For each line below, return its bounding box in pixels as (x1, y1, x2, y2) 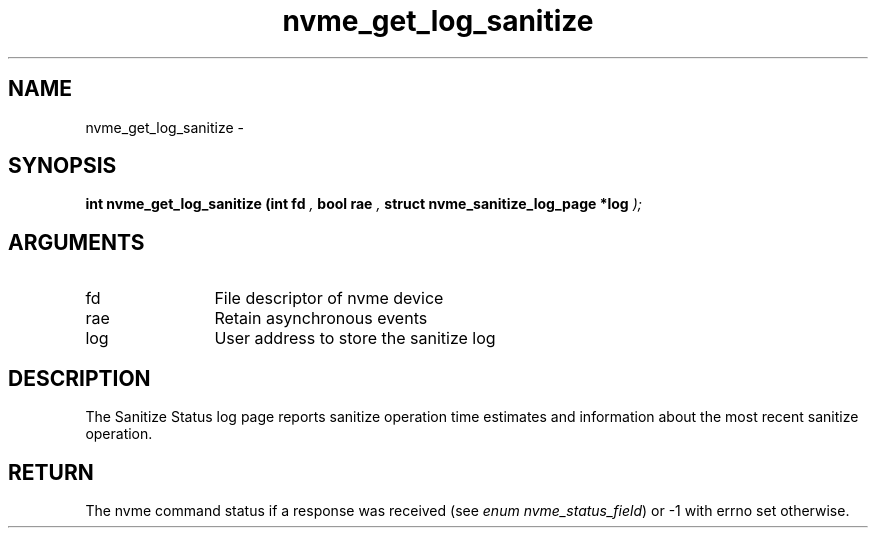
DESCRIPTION (8, 365, 151, 391)
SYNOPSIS (8, 153, 117, 179)
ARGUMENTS (8, 229, 145, 255)
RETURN (8, 459, 94, 485)
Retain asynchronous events (214, 308, 428, 329)
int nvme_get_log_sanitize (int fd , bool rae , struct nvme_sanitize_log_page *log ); (85, 195, 642, 213)
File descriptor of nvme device (214, 288, 444, 309)
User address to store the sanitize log (214, 328, 496, 349)
